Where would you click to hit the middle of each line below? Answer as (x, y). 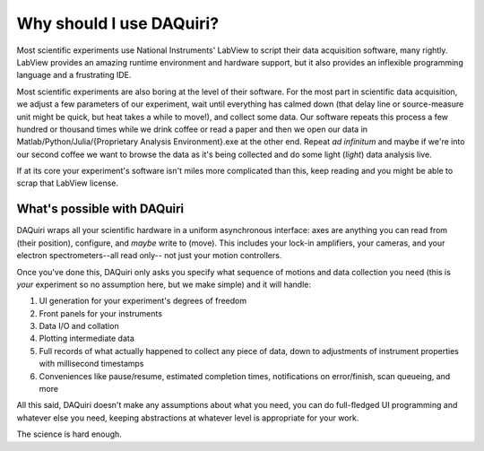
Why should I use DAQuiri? (118, 23)
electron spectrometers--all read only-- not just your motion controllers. (149, 256)
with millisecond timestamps (91, 364)
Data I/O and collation (79, 326)
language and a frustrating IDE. (74, 75)
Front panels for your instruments (101, 313)
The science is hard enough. (69, 434)
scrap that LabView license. (68, 183)
